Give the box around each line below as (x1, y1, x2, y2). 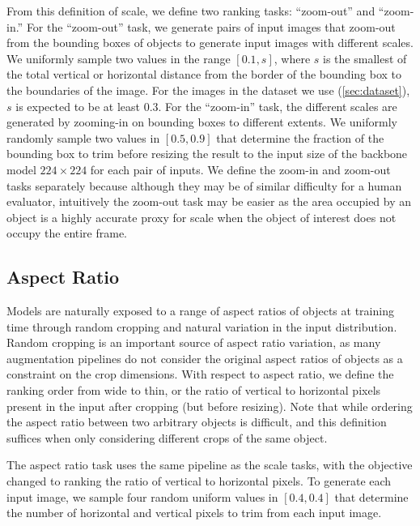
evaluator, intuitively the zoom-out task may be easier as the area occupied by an (6, 193, 412, 210)
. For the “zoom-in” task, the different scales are (158, 97, 397, 114)
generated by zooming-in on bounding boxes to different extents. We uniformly (6, 113, 397, 130)
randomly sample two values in (6, 129, 160, 146)
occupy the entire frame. (6, 225, 128, 242)
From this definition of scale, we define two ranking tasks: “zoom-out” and (6, 2, 375, 19)
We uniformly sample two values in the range (6, 49, 231, 66)
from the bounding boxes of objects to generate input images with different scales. (6, 34, 414, 51)
